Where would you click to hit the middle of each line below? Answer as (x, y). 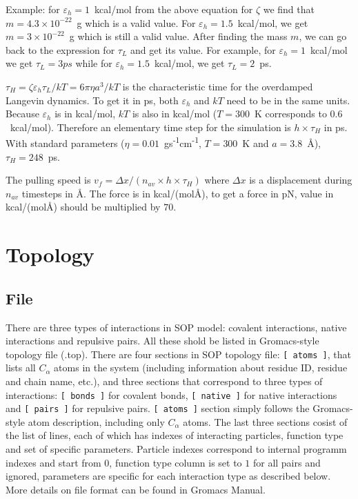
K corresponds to (291, 114)
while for (94, 63)
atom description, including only (96, 421)
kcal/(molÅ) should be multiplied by (83, 207)
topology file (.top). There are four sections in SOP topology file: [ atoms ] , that (178, 354)
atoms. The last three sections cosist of (265, 421)
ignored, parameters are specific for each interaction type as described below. (168, 476)
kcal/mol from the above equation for (174, 9)
